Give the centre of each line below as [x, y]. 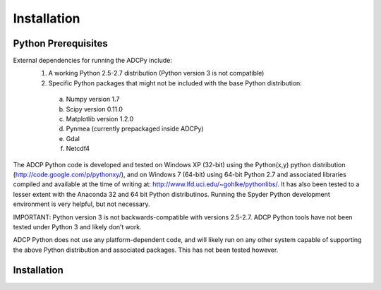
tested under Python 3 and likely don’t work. [78, 226]
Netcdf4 [78, 149]
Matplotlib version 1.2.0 [100, 119]
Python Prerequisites [61, 43]
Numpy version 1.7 [93, 99]
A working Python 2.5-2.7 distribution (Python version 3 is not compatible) [156, 73]
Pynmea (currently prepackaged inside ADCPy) [135, 129]
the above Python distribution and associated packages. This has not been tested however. [146, 250]
